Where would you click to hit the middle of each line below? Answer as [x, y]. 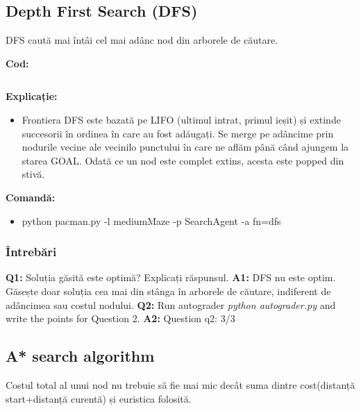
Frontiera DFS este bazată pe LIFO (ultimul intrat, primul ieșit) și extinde [181, 119]
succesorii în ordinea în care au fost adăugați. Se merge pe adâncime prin [178, 133]
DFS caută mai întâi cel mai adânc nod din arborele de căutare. [142, 40]
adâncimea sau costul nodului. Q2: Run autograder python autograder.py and [171, 304]
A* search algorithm [80, 356]
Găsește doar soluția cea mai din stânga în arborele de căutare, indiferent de [168, 291]
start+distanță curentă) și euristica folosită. [99, 398]
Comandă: [31, 197]
